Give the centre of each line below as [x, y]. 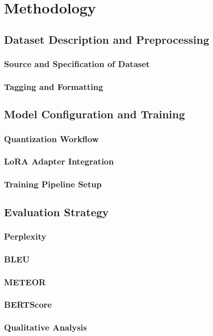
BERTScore [28, 304]
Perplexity [25, 236]
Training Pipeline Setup [53, 184]
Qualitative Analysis [46, 327]
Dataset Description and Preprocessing [107, 39]
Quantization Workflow [52, 138]
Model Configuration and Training [95, 114]
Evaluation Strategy [56, 211]
